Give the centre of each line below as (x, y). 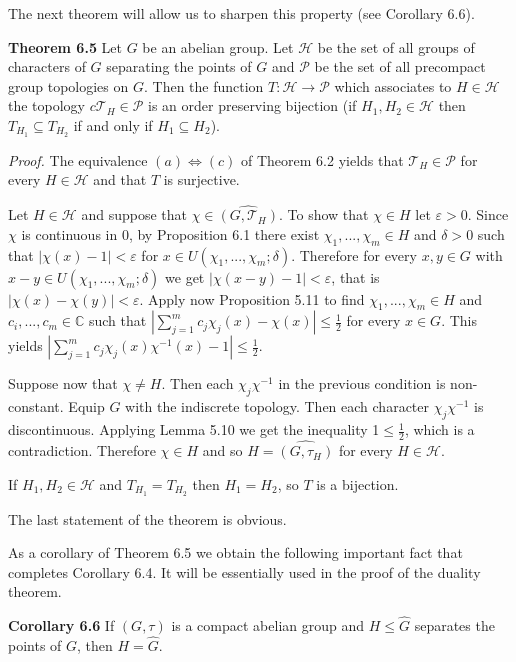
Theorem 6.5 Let (65, 46)
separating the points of (179, 66)
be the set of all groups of (396, 46)
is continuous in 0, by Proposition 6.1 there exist (170, 233)
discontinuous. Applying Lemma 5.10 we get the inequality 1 (194, 429)
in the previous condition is (362, 383)
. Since (488, 214)
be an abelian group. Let (218, 46)
